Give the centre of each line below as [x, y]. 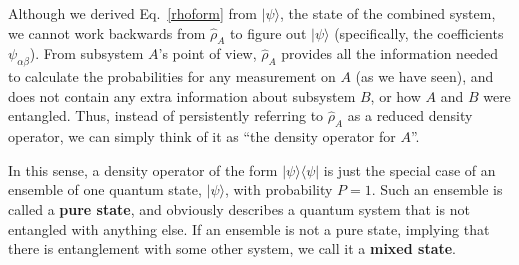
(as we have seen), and [424, 76]
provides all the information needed [390, 53]
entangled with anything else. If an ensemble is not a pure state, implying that [249, 228]
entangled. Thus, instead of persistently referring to [166, 115]
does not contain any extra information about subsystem [182, 95]
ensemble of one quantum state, [105, 189]
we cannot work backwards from [107, 32]
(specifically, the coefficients [419, 32]
